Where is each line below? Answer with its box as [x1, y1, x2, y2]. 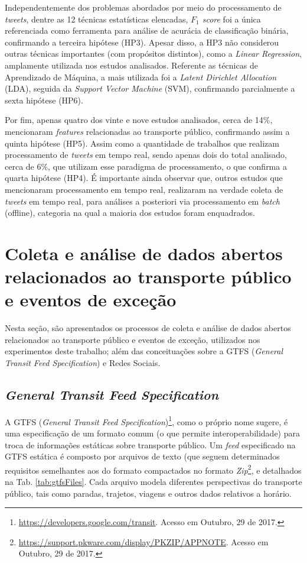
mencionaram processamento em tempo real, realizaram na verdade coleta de [5, 183, 283, 195]
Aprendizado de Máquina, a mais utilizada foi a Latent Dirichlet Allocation [5, 70, 277, 83]
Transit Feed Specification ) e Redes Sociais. [5, 356, 161, 368]
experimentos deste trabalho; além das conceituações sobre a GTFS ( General [5, 345, 283, 357]
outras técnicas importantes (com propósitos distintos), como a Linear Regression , [5, 47, 302, 60]
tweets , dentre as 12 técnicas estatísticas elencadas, [5, 12, 188, 25]
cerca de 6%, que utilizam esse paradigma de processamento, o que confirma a [5, 160, 287, 172]
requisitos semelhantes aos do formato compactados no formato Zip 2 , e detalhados [5, 462, 302, 476]
